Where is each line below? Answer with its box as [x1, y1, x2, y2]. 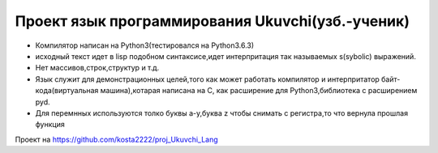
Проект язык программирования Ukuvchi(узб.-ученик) [15, 12, 410, 30]
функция [35, 120, 65, 130]
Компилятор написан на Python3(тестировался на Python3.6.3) [35, 40, 255, 50]
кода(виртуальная [35, 86, 99, 96]
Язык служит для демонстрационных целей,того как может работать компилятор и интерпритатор [35, 74, 380, 84]
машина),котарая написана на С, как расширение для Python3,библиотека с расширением [100, 86, 418, 96]
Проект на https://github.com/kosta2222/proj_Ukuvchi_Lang [15, 134, 218, 144]
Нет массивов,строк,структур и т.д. [35, 63, 160, 73]
